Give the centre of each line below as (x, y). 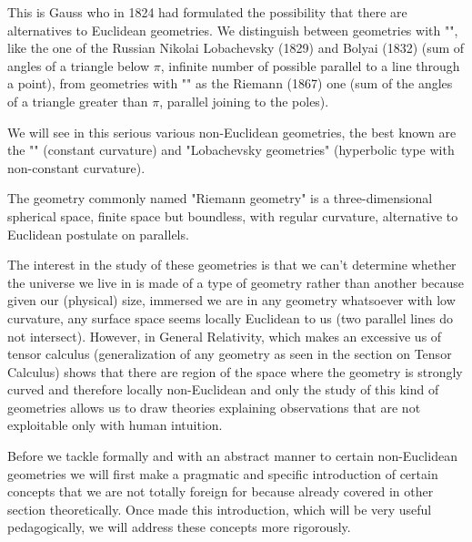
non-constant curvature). (76, 167)
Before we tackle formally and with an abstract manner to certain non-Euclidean (232, 456)
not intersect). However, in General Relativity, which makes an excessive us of (225, 336)
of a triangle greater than (78, 101)
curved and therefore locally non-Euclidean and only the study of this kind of (223, 389)
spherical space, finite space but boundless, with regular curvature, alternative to (233, 215)
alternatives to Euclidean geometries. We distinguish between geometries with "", (233, 30)
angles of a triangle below (79, 65)
